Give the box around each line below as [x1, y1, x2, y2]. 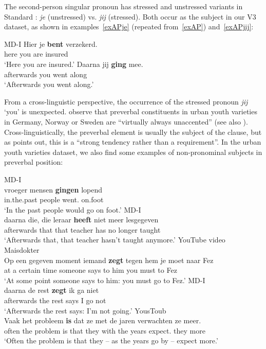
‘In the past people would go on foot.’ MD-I [4, 204, 141, 215]
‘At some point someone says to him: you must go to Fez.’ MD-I [4, 274, 205, 285]
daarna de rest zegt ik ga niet [4, 285, 99, 295]
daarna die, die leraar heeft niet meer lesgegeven [4, 214, 159, 225]
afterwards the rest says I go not [4, 295, 106, 306]
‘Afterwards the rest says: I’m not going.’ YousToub [4, 305, 166, 316]
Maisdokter [4, 245, 40, 255]
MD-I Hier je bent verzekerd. [4, 38, 98, 49]
